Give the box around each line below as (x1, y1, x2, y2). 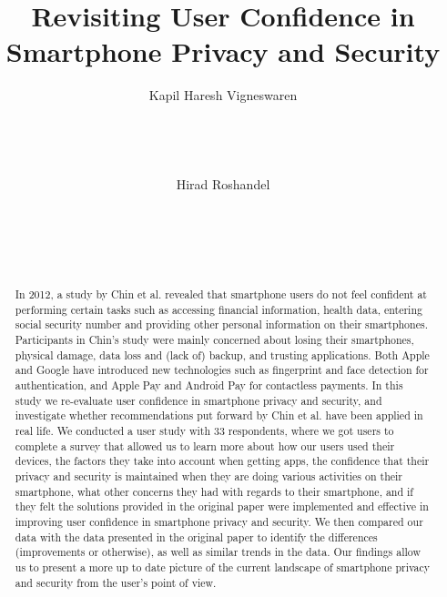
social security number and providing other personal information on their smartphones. (15, 317, 428, 332)
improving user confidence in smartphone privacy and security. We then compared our (15, 513, 423, 529)
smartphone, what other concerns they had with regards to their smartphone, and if (15, 483, 413, 499)
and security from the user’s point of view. (15, 574, 217, 590)
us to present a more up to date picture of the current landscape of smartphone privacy (15, 559, 431, 574)
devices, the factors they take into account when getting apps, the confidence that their (15, 453, 430, 469)
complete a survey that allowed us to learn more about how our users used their (15, 438, 395, 453)
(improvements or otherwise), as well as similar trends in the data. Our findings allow (15, 544, 422, 560)
